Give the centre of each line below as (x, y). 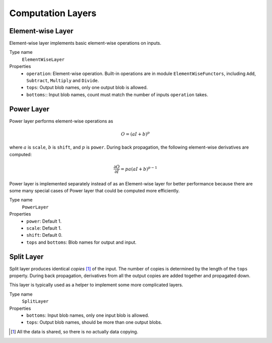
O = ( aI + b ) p (135, 134)
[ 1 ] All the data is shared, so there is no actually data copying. (75, 331)
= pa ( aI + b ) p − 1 (139, 168)
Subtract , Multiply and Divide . (63, 81)
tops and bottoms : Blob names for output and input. (82, 242)
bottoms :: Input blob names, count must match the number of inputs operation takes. (117, 94)
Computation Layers (53, 13)
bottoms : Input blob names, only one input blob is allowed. (88, 315)
